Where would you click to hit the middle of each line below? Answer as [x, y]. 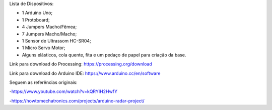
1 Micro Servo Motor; [44, 48]
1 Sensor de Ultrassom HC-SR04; [56, 40]
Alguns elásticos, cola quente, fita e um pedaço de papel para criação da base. [104, 54]
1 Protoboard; [36, 19]
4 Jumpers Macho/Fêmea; [49, 27]
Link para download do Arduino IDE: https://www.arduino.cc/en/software [85, 73]
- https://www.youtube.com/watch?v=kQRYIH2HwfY [63, 91]
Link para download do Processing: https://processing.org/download [81, 64]
